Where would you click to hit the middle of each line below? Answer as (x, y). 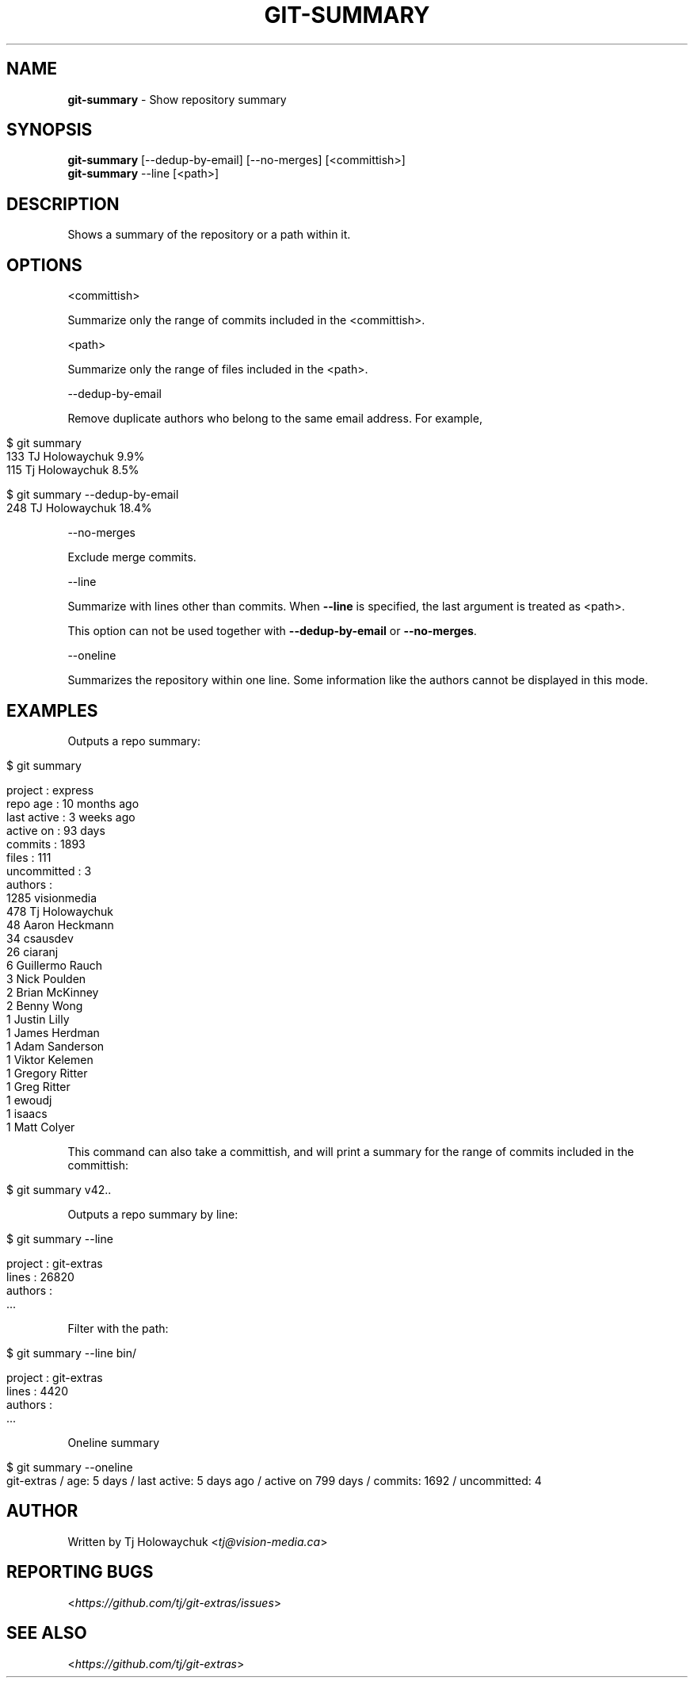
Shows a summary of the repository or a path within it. (209, 235)
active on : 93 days (56, 830)
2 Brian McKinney (53, 992)
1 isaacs (27, 1113)
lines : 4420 (37, 1391)
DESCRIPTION (63, 204)
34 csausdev (40, 938)
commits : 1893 (46, 844)
